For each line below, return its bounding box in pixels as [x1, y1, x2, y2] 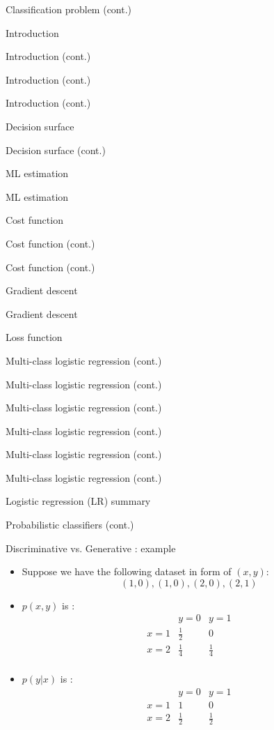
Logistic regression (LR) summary [6, 494, 151, 508]
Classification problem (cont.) [6, 2, 132, 16]
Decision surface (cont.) [6, 142, 106, 157]
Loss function [6, 330, 63, 344]
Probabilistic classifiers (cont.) [6, 517, 134, 532]
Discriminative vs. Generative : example [6, 540, 176, 555]
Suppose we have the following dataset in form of [22, 564, 232, 579]
